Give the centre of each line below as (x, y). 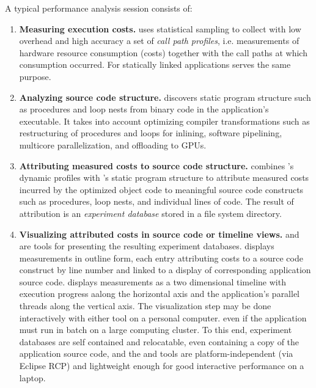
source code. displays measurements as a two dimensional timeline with (152, 281)
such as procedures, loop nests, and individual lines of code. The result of (156, 201)
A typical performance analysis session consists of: (99, 8)
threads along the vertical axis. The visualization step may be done (145, 306)
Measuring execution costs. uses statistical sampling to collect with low (160, 28)
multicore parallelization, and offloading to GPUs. (113, 145)
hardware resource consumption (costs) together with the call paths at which (163, 52)
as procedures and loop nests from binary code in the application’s (144, 109)
